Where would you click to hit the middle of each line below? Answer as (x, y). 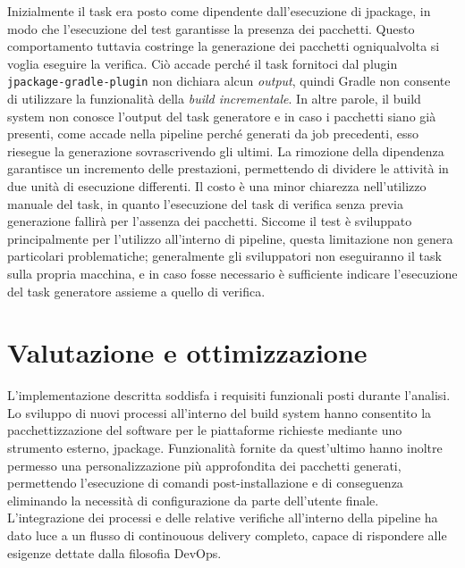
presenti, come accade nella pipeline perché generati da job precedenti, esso (213, 134)
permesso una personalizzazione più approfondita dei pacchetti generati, (204, 465)
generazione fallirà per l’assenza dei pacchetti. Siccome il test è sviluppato (210, 221)
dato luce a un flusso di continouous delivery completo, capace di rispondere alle (227, 535)
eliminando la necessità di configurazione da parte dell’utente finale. (193, 500)
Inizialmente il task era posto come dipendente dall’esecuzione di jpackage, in (219, 11)
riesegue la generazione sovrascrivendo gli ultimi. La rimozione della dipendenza (226, 150)
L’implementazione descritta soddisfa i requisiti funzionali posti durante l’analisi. (229, 395)
